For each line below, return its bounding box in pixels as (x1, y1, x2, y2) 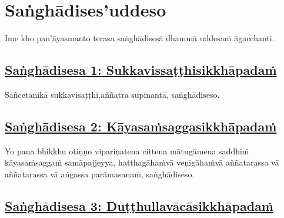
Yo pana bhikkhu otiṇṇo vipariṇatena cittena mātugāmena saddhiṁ (5, 144, 249, 157)
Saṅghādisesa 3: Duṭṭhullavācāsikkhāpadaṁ (5, 196, 273, 214)
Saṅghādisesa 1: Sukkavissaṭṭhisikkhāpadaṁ (5, 61, 277, 79)
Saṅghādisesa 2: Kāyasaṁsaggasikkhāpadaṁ (5, 117, 277, 135)
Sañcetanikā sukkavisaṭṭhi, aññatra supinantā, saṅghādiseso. (5, 88, 220, 100)
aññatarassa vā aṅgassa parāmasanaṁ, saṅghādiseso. (5, 167, 195, 180)
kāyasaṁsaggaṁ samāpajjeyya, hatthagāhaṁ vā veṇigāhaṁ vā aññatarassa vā (5, 156, 279, 169)
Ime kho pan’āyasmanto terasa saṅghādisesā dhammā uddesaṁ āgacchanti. (5, 32, 275, 44)
